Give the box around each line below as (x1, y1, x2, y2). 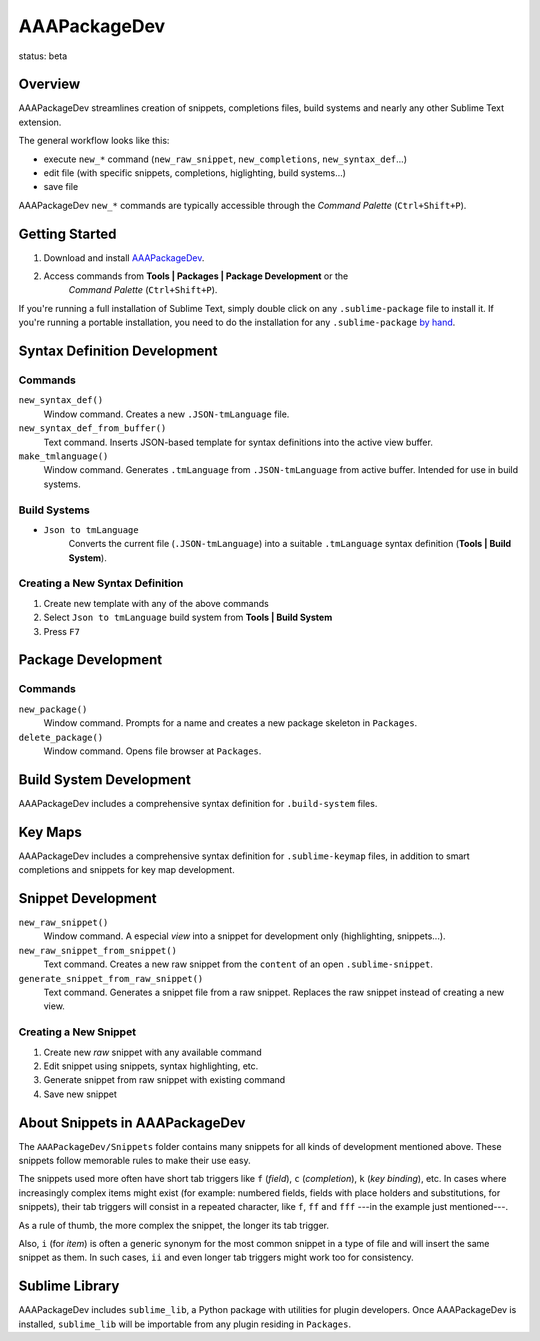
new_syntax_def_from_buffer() (18, 423, 167, 434)
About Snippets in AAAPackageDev (18, 1114, 246, 1131)
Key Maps (18, 823, 82, 840)
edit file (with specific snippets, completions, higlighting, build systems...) (43, 167, 347, 179)
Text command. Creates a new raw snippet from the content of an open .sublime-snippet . (43, 958, 434, 970)
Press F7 (43, 625, 80, 637)
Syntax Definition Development (18, 343, 218, 360)
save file (43, 181, 79, 193)
